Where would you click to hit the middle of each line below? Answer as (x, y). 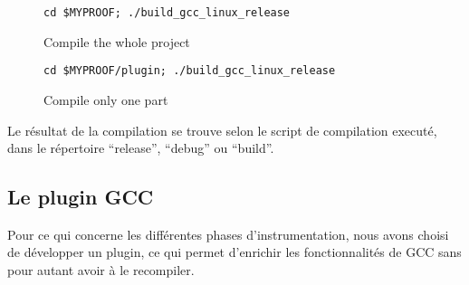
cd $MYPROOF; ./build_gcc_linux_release (167, 13)
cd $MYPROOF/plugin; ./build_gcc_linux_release (190, 71)
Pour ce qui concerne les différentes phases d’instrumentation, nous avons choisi (228, 234)
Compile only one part (106, 99)
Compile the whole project (117, 41)
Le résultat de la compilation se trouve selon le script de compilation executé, (222, 130)
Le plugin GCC (81, 197)
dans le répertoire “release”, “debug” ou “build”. (141, 148)
